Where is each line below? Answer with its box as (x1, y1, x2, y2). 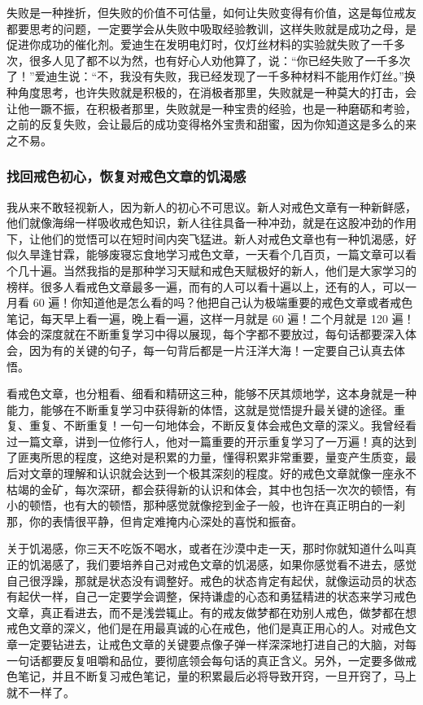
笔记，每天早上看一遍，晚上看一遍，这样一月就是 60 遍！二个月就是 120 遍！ (7, 309, 415, 326)
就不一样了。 (7, 683, 75, 700)
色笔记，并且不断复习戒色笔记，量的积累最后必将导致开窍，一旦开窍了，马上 (7, 668, 416, 685)
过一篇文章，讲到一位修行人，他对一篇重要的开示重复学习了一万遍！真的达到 (7, 432, 416, 449)
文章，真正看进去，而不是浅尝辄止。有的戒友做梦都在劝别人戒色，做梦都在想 (7, 603, 416, 620)
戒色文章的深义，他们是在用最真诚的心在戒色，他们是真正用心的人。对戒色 (7, 620, 405, 637)
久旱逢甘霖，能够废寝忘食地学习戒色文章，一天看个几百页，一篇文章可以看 (17, 246, 416, 263)
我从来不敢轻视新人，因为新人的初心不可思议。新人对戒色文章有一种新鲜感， (7, 198, 416, 215)
